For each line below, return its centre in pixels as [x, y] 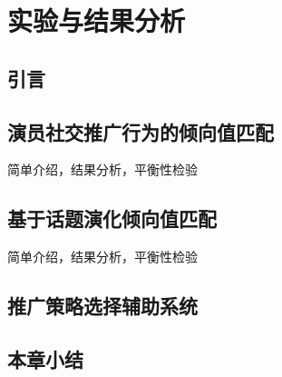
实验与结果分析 [97, 20]
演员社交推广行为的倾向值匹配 [141, 131]
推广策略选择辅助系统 [102, 306]
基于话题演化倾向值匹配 [112, 218]
